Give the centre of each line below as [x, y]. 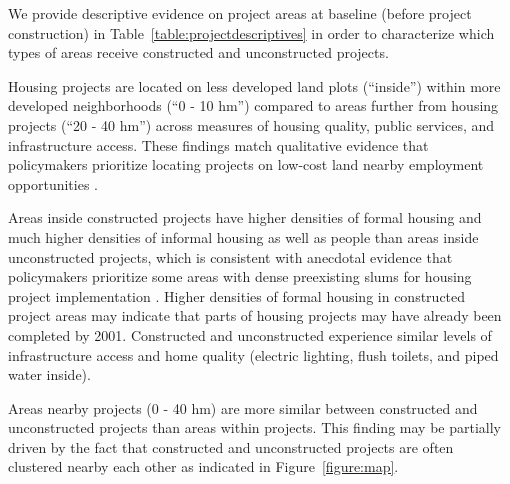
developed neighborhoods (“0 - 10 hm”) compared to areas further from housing [253, 105]
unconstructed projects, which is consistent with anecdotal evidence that [230, 256]
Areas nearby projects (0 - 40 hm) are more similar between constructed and [243, 407]
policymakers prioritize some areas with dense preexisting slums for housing [240, 276]
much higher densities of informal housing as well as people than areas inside [243, 236]
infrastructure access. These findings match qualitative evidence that [218, 144]
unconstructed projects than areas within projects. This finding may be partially [254, 427]
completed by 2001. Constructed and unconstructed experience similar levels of [250, 334]
